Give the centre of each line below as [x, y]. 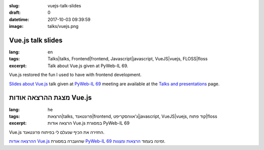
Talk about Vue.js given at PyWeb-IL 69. [88, 66]
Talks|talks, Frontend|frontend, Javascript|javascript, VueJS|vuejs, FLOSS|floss [128, 59]
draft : [15, 13]
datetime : [19, 19]
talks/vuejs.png [63, 26]
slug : [14, 6]
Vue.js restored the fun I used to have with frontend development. [75, 75]
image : [16, 26]
